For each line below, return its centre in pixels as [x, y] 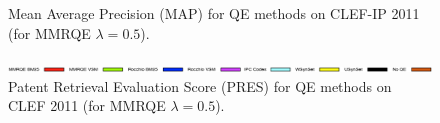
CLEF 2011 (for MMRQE [87, 105]
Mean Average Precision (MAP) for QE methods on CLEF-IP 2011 [214, 13]
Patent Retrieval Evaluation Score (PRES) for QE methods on [200, 85]
